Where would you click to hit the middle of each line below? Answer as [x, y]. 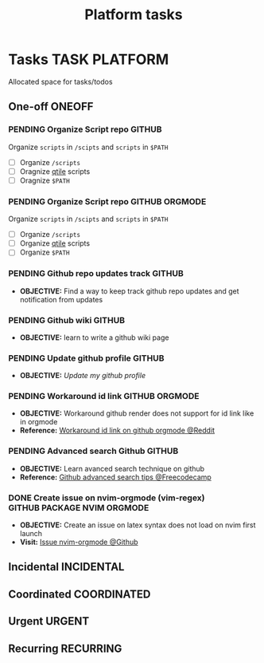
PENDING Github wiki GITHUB [67, 320]
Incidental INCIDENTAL [66, 567]
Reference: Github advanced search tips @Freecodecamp [116, 477]
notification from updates [61, 299]
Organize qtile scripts [54, 243]
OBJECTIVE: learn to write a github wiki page [94, 337]
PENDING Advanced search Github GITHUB [93, 451]
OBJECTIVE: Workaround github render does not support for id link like [137, 413]
